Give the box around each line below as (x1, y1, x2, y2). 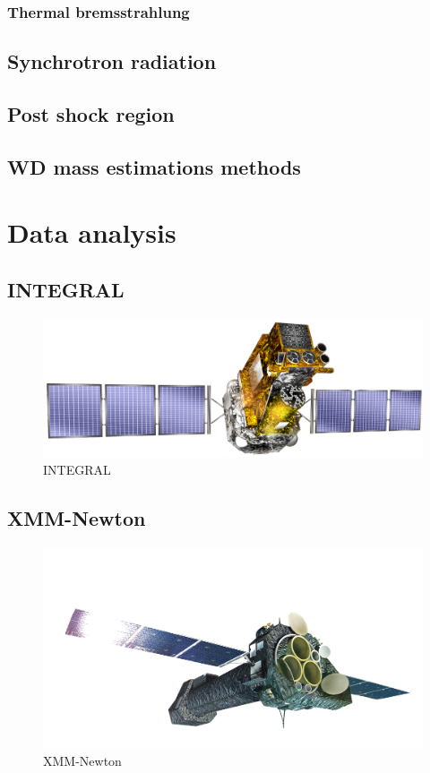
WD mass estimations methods (7, 152, 301, 180)
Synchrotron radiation (7, 47, 217, 75)
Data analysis (7, 214, 176, 251)
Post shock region (7, 100, 175, 128)
